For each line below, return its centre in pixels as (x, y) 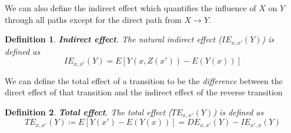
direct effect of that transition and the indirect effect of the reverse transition (144, 92)
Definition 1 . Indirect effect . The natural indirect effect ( (113, 39)
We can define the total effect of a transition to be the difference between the (144, 80)
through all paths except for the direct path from (93, 19)
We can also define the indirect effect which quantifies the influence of (131, 8)
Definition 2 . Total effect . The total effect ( (88, 112)
